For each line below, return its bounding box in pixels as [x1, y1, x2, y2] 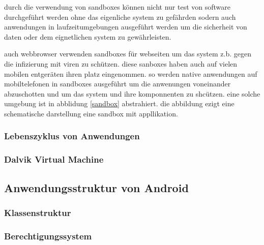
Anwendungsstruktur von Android [4, 179, 189, 195]
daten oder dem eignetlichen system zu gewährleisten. [4, 31, 171, 42]
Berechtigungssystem [4, 229, 92, 242]
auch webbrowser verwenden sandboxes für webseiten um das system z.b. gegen [4, 48, 251, 59]
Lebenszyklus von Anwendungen [4, 130, 140, 142]
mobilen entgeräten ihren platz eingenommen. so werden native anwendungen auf [4, 68, 257, 79]
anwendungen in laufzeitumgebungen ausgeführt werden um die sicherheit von [4, 21, 247, 32]
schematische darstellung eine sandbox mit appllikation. [4, 108, 178, 118]
